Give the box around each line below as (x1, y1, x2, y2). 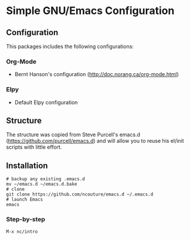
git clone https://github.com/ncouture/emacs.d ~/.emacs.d (6, 191, 154, 197)
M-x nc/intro (6, 228, 38, 235)
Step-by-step (6, 215, 46, 224)
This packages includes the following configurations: (6, 43, 134, 50)
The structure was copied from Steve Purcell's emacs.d (6, 131, 141, 138)
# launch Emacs (6, 197, 43, 203)
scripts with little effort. (6, 143, 62, 150)
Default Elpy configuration (14, 98, 78, 106)
